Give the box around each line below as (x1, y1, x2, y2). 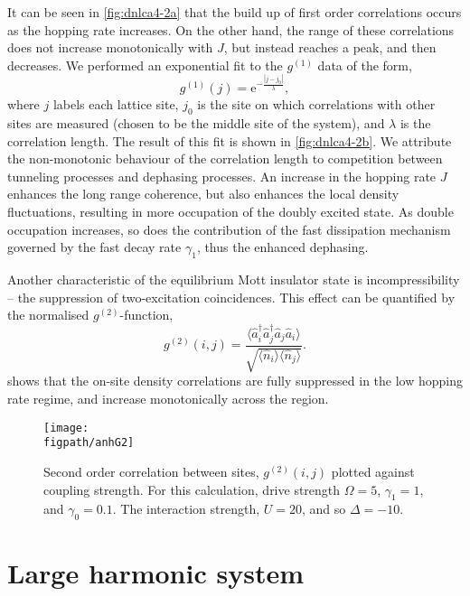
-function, (119, 305, 174, 324)
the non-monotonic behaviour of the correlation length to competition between (7, 149, 443, 168)
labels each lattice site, (52, 95, 179, 114)
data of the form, (317, 55, 412, 74)
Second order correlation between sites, (43, 461, 259, 480)
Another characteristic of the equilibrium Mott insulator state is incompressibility (7, 270, 460, 289)
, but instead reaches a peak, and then (223, 38, 437, 57)
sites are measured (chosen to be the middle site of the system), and (7, 114, 385, 133)
